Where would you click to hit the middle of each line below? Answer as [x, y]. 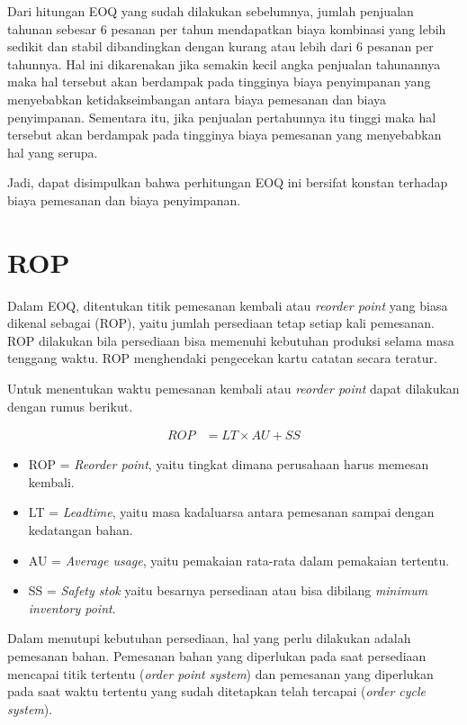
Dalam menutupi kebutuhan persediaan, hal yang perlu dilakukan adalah [209, 638]
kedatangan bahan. [81, 530]
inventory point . [72, 607]
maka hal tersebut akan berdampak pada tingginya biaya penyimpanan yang [219, 82]
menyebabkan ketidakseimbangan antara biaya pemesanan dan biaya [197, 99]
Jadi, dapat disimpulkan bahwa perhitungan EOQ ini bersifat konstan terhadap [228, 182]
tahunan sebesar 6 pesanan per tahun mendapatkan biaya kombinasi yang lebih [227, 28]
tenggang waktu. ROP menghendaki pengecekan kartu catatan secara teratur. [222, 358]
